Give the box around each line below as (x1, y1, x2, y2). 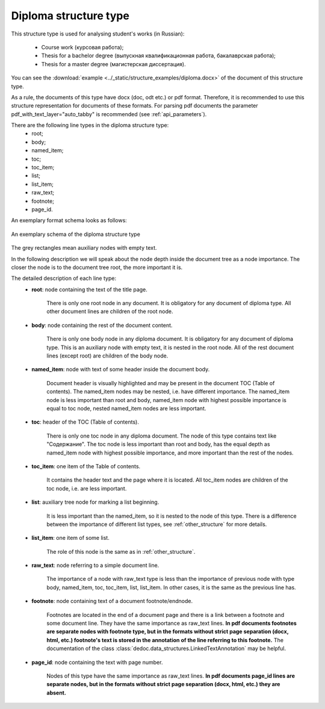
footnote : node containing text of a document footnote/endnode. (31, 598, 193, 605)
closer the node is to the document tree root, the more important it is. (11, 264, 183, 271)
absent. (46, 689, 66, 696)
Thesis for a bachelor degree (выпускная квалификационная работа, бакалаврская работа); (41, 52, 276, 60)
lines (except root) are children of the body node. (46, 352, 169, 359)
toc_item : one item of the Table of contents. (31, 462, 141, 469)
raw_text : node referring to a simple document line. (31, 562, 159, 569)
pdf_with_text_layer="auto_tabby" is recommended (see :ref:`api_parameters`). (11, 110, 207, 117)
